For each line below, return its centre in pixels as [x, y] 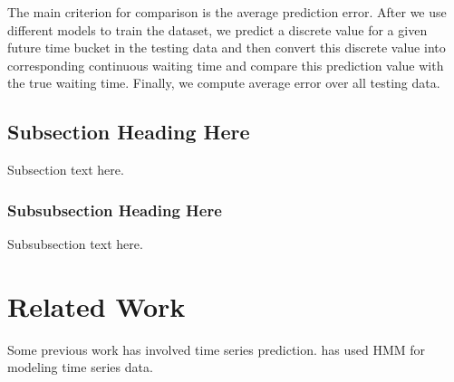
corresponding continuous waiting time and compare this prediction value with [226, 65]
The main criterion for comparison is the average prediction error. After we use [227, 12]
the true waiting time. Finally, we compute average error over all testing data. [224, 83]
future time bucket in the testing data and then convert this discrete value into [227, 48]
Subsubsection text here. [75, 243]
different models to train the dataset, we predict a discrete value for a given [217, 29]
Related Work [97, 306]
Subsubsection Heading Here [115, 210]
